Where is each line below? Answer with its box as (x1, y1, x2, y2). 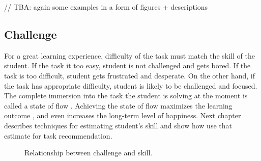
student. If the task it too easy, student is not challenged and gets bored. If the (4, 60, 251, 71)
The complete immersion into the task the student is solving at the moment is (4, 90, 248, 101)
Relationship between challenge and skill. (24, 147, 153, 158)
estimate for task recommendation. (4, 130, 112, 141)
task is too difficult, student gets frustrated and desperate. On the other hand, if (4, 70, 255, 81)
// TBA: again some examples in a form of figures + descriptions (4, 2, 208, 12)
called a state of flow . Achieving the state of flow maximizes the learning (4, 100, 233, 111)
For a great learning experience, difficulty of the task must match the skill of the (4, 50, 255, 61)
